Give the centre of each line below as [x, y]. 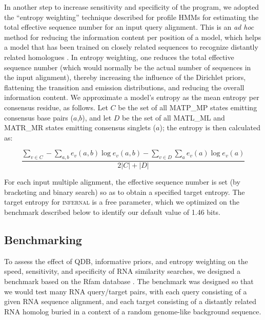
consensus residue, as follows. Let [56, 107]
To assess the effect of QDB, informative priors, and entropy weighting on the [126, 261]
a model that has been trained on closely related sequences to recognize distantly [131, 47]
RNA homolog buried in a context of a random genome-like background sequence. [133, 311]
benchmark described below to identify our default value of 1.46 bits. [112, 212]
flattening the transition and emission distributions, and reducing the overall [124, 87]
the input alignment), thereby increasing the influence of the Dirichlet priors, [125, 77]
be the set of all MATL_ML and [174, 117]
